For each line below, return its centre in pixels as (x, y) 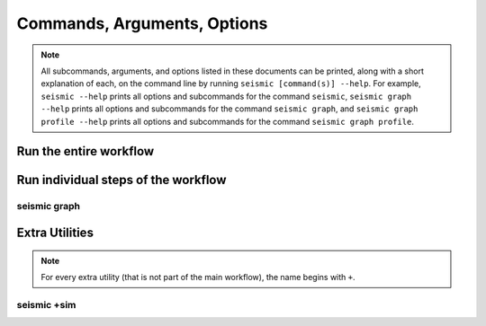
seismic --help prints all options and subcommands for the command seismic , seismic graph (226, 96)
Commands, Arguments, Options (142, 23)
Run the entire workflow (85, 151)
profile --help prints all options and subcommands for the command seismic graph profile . (227, 121)
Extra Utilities (55, 232)
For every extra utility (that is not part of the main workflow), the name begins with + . (198, 277)
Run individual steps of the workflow (121, 180)
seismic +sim (46, 304)
